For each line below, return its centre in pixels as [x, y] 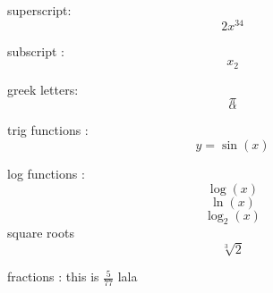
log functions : [46, 173]
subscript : [36, 50]
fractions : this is [53, 276]
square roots [41, 233]
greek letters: [43, 89]
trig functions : [48, 130]
